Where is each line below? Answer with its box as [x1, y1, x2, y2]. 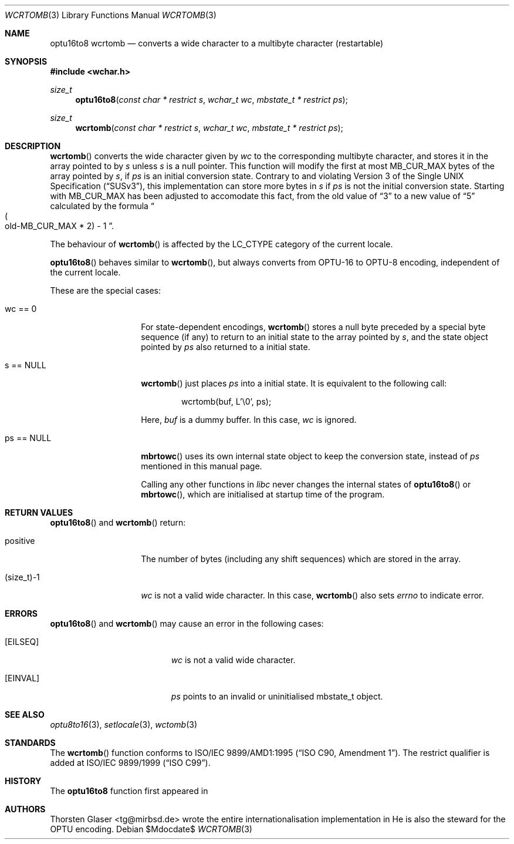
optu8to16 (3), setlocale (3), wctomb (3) [50, 719, 198, 729]
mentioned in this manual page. [141, 461, 262, 471]
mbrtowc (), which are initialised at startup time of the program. [141, 489, 385, 499]
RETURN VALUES [5, 507, 73, 517]
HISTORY [5, 776, 42, 786]
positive [5, 536, 35, 546]
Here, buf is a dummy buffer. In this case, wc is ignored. [141, 415, 357, 425]
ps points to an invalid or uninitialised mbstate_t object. [171, 691, 383, 701]
